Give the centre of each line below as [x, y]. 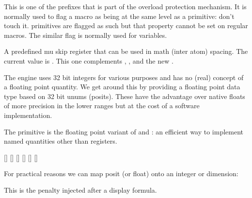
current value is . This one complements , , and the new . [89, 60]
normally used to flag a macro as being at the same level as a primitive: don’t [119, 16]
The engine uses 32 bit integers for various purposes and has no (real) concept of [124, 77]
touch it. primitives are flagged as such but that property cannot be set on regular [126, 25]
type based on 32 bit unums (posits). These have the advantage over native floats [125, 96]
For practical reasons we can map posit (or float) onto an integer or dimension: [121, 173]
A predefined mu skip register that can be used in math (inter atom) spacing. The [126, 51]
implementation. [28, 115]
